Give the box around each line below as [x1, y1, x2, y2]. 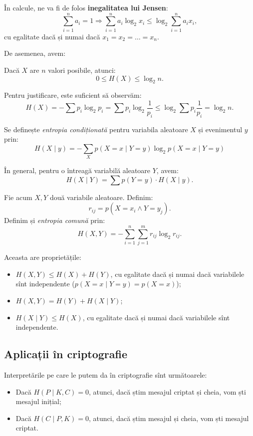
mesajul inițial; [15, 396, 61, 407]
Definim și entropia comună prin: [4, 215, 105, 225]
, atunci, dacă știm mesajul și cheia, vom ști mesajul [88, 413, 249, 423]
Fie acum [4, 192, 32, 202]
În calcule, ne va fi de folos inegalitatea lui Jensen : [4, 2, 168, 12]
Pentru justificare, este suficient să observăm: [4, 90, 142, 100]
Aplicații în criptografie [4, 346, 128, 362]
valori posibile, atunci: [48, 64, 116, 75]
